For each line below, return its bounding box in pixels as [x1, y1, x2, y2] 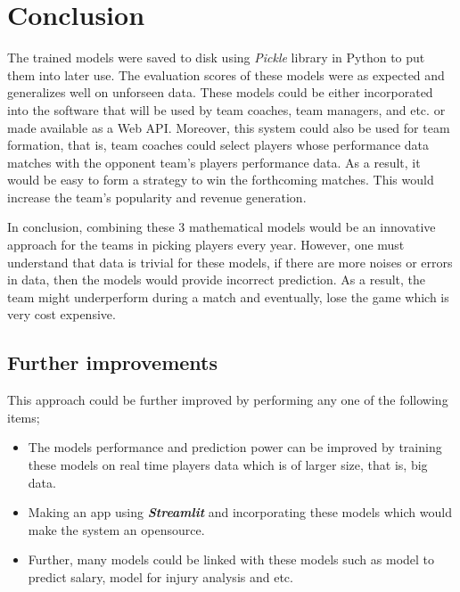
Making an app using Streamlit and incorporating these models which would [28, 503, 452, 522]
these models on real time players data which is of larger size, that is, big [28, 456, 428, 474]
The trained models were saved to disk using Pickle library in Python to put [7, 48, 425, 67]
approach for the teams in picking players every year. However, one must [7, 235, 405, 254]
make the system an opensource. [28, 520, 205, 539]
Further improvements [7, 349, 218, 376]
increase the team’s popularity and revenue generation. [7, 187, 307, 206]
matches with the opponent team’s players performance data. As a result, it [7, 152, 421, 171]
